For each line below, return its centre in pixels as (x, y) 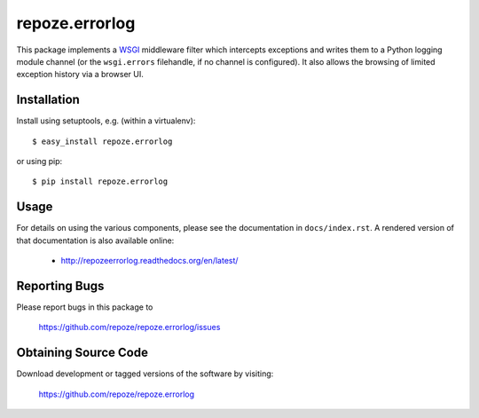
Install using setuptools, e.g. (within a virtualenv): (106, 121)
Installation (48, 100)
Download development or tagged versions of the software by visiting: (145, 374)
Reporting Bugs (60, 285)
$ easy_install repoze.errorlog (102, 141)
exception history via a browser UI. (80, 75)
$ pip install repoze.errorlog (100, 181)
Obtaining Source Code (82, 353)
